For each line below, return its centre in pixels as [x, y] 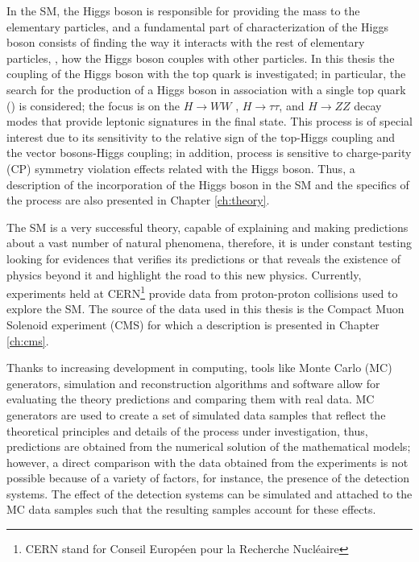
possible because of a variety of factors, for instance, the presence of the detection [208, 478]
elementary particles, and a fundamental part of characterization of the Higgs [198, 26]
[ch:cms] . [28, 340]
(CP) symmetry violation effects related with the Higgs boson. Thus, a [181, 168]
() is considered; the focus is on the [93, 105]
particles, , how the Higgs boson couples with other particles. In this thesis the [201, 58]
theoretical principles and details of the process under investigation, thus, [187, 430]
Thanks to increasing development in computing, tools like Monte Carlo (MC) [199, 368]
